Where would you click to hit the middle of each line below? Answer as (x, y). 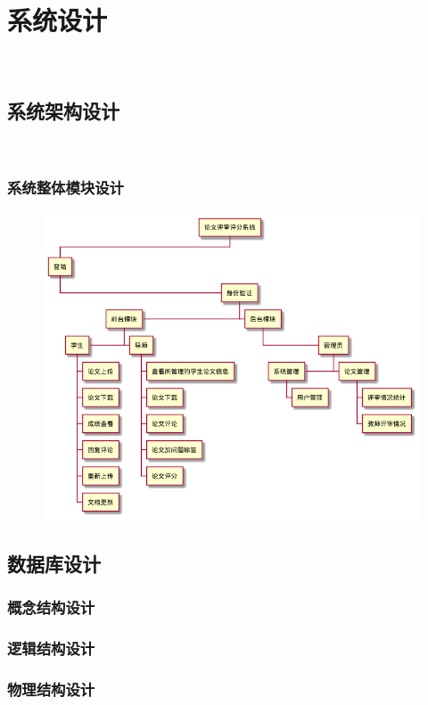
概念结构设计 (51, 607)
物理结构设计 (51, 689)
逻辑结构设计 (51, 648)
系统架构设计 (63, 111)
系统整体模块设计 (66, 188)
